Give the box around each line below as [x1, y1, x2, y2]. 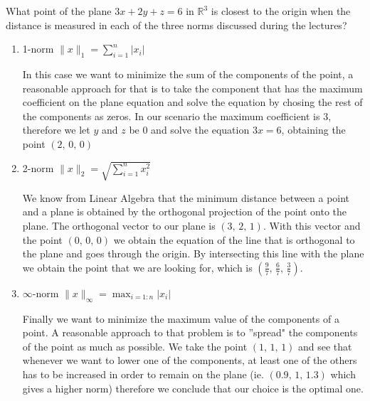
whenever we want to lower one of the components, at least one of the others [22, 353, 357, 368]
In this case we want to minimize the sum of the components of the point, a [22, 66, 354, 81]
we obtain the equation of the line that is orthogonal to [113, 232, 355, 247]
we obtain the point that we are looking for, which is [22, 260, 253, 274]
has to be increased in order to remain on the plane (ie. [22, 366, 264, 381]
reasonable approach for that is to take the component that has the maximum [22, 80, 363, 95]
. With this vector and [263, 218, 361, 232]
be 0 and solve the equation [129, 122, 250, 137]
